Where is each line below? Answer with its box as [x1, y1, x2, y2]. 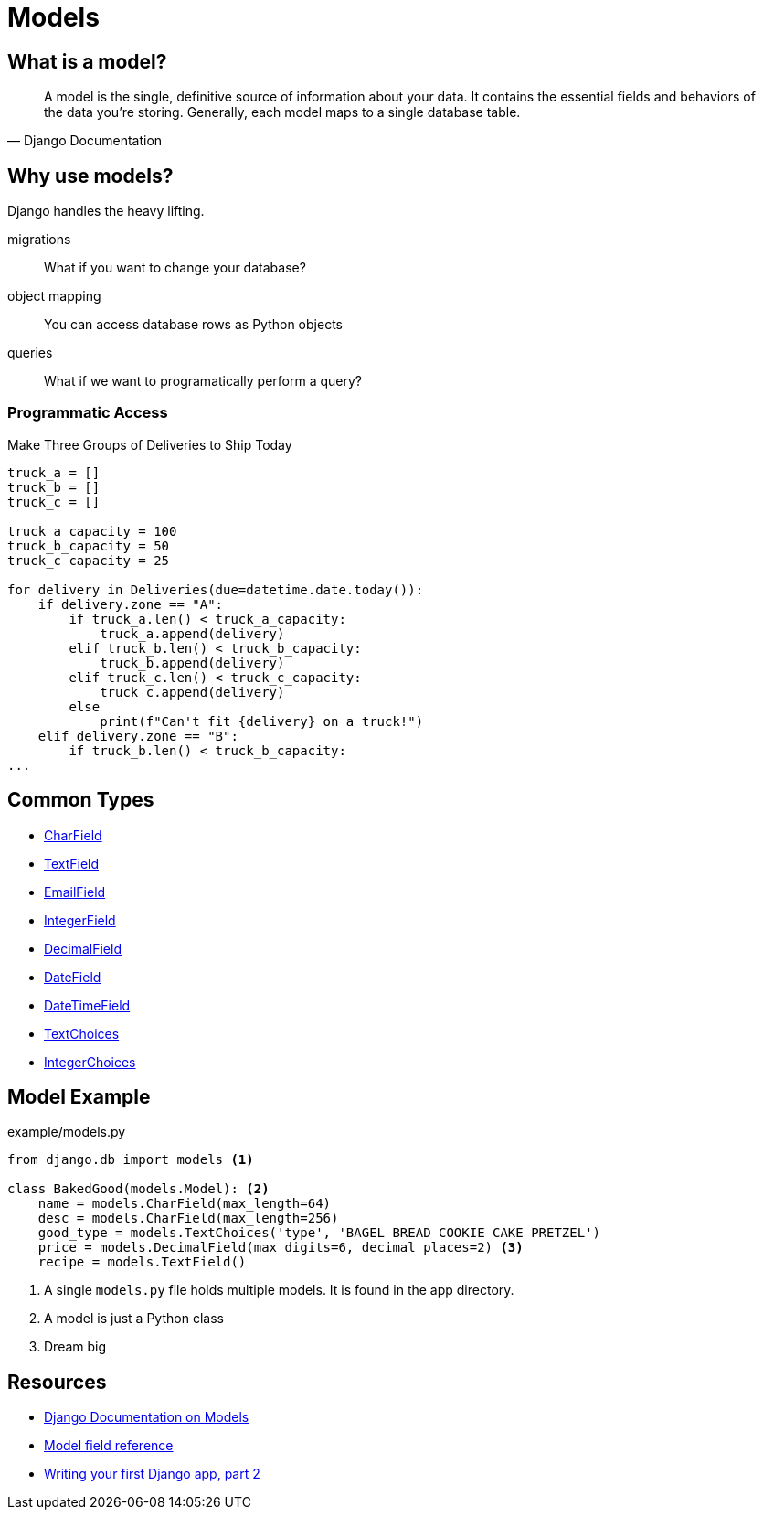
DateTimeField [44, 997, 131, 1013]
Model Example [7, 1085, 151, 1109]
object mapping [7, 288, 101, 304]
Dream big [44, 1339, 107, 1355]
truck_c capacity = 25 [7, 552, 170, 568]
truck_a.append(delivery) [100, 625, 285, 641]
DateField [44, 968, 101, 985]
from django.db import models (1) [7, 1152, 254, 1168]
